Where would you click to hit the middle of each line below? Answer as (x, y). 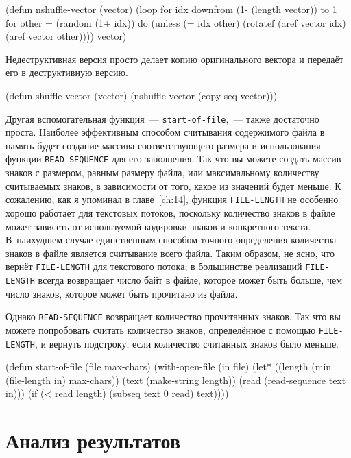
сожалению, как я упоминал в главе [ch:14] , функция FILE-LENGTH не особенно (172, 199)
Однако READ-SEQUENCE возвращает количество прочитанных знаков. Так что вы (173, 316)
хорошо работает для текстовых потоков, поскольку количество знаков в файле (170, 212)
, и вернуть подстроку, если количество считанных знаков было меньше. (186, 343)
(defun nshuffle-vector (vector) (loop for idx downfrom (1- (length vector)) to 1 (171, 9)
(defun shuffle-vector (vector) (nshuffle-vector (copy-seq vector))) (142, 95)
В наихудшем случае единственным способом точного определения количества (171, 240)
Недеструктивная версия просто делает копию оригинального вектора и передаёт (174, 59)
